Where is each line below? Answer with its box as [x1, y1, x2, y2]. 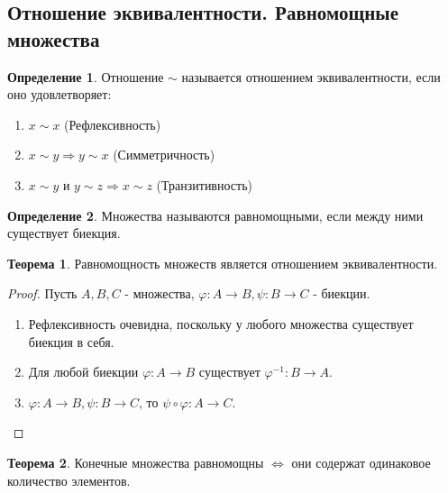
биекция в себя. [28, 332, 114, 351]
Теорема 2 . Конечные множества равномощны [7, 452, 264, 471]
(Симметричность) [113, 145, 215, 164]
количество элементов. [7, 470, 131, 489]
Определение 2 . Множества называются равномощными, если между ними [7, 205, 424, 224]
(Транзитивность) [156, 175, 252, 194]
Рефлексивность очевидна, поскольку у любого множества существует [28, 314, 414, 333]
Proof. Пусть [7, 284, 78, 303]
